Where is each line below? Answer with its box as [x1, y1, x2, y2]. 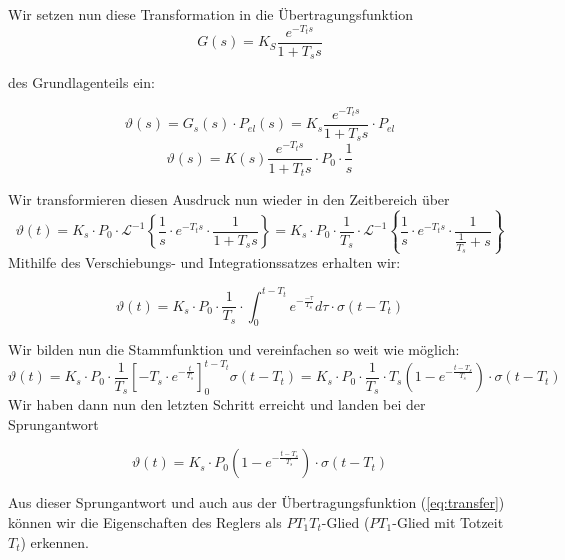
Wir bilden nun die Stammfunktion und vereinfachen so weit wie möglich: [8, 339, 460, 360]
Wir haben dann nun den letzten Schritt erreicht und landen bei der [8, 394, 426, 415]
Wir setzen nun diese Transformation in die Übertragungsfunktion [8, 4, 414, 24]
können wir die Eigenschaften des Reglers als [8, 512, 282, 532]
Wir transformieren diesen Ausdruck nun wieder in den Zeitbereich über [8, 188, 450, 209]
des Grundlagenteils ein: [8, 72, 155, 93]
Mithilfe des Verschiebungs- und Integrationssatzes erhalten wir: [8, 252, 401, 273]
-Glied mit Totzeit [392, 512, 504, 532]
